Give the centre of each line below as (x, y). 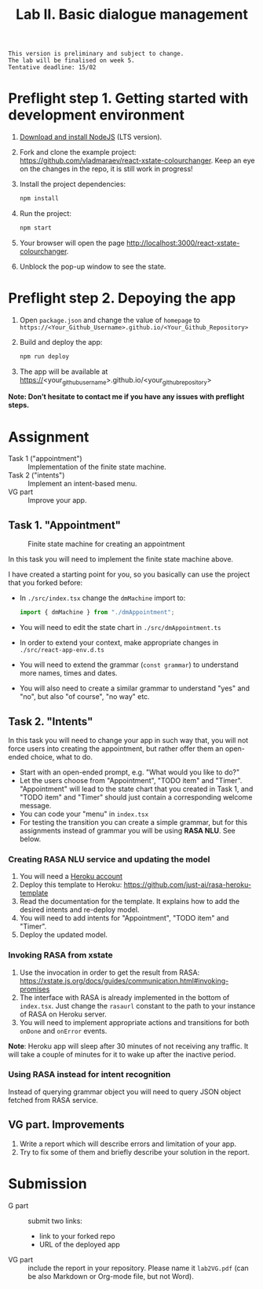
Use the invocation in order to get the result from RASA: (110, 972)
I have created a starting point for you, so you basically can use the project (129, 574)
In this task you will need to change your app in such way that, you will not (128, 740)
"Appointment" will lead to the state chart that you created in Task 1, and (136, 789)
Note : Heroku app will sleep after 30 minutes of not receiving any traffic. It (128, 1045)
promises (35, 989)
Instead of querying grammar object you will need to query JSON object (125, 1091)
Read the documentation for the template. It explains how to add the (130, 902)
